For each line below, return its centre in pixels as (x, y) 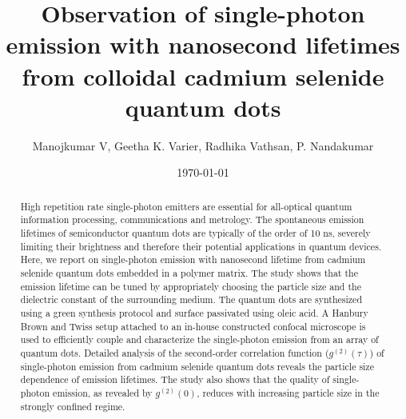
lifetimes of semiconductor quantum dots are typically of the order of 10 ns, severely (195, 232)
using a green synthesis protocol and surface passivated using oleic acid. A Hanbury (194, 312)
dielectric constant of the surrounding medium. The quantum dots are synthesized (191, 299)
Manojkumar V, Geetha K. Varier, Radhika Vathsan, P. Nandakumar (203, 145)
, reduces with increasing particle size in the (288, 392)
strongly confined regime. (73, 406)
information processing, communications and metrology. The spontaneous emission (192, 219)
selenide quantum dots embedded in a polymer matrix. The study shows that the (189, 272)
